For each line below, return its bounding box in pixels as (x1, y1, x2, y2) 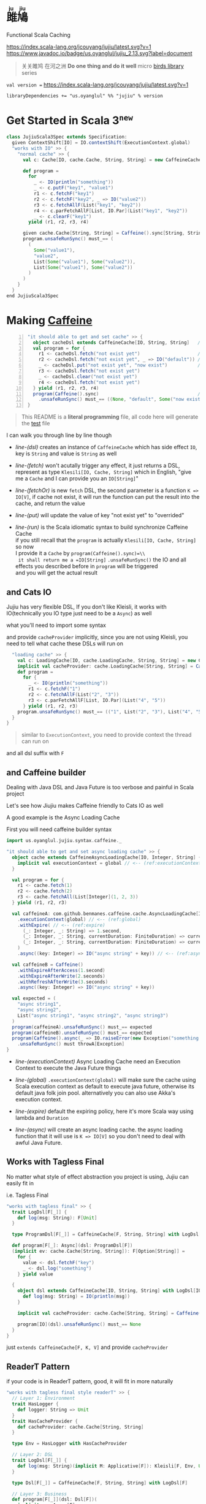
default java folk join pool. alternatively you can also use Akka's (15, 1089, 176, 1096)
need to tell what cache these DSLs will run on (6, 640, 124, 647)
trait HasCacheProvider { (12, 1418, 78, 1424)
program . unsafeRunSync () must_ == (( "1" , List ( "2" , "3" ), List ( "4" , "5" (17, 708, 204, 715)
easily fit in (6, 1179, 34, 1187)
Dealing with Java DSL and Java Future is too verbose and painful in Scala (6, 784, 194, 791)
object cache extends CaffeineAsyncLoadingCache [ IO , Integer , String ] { (12, 854, 202, 860)
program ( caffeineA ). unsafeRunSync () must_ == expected (12, 1024, 152, 1030)
